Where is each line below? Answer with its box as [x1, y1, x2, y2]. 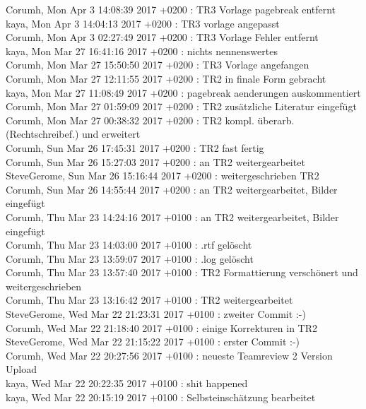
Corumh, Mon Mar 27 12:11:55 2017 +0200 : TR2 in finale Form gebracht [6, 71, 326, 85]
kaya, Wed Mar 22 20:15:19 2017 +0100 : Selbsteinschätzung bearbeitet [6, 389, 316, 404]
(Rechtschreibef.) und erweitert [6, 126, 141, 141]
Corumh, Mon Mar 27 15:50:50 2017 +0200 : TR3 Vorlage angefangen [6, 57, 309, 72]
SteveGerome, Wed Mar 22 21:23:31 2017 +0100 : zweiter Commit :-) [6, 307, 306, 321]
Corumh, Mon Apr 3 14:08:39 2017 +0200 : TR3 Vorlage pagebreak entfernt [6, 2, 336, 16]
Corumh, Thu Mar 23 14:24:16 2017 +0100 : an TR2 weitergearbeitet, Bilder [6, 209, 339, 224]
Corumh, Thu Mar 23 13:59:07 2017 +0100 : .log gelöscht [6, 251, 254, 266]
